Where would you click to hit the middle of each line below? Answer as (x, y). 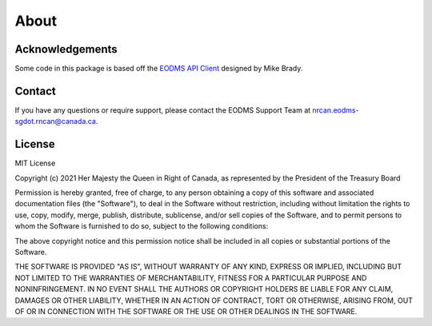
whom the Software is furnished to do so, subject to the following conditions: (142, 226)
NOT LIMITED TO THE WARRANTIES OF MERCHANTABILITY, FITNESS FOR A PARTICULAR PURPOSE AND (191, 278)
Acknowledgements (66, 49)
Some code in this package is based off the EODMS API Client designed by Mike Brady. (159, 69)
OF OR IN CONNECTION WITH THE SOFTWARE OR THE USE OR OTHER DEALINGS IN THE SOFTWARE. (186, 311)
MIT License (35, 163)
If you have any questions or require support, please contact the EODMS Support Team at (163, 110)
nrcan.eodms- (336, 110)
